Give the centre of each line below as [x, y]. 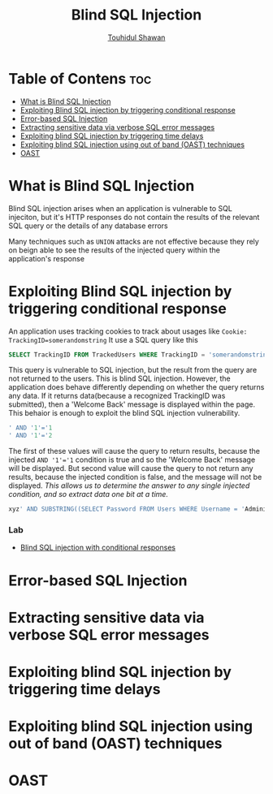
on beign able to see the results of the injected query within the [115, 250]
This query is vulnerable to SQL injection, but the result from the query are [133, 370]
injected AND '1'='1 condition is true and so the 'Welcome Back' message [132, 460]
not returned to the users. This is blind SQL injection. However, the [119, 378]
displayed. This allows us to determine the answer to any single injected [129, 485]
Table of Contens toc [80, 78]
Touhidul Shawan [136, 37]
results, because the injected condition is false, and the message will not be [135, 477]
